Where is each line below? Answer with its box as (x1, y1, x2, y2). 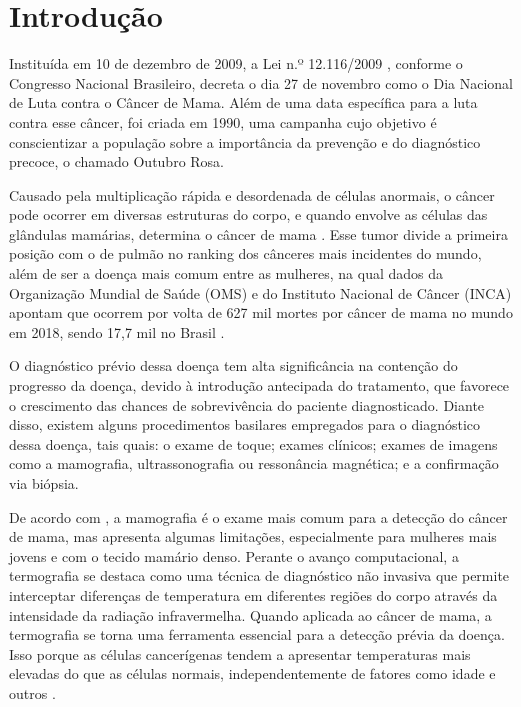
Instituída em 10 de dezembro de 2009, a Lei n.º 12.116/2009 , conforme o (9, 53, 463, 74)
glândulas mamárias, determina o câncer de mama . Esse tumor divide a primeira (9, 223, 508, 244)
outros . (9, 682, 56, 703)
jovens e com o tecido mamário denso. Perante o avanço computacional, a (9, 545, 459, 566)
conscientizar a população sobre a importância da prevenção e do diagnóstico (9, 131, 481, 152)
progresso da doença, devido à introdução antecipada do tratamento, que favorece (9, 375, 510, 396)
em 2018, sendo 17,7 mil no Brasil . (9, 321, 225, 342)
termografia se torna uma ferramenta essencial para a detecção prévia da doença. (9, 624, 505, 645)
